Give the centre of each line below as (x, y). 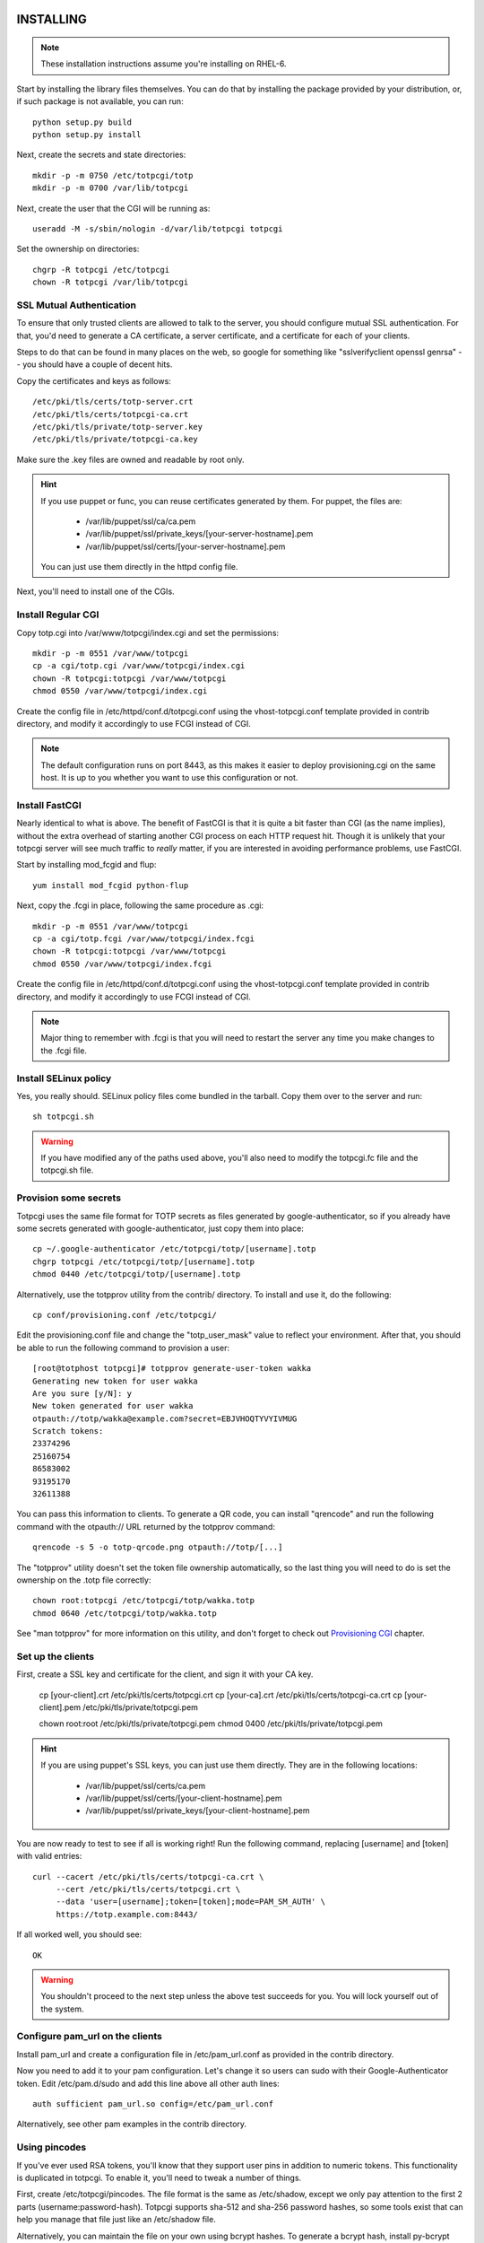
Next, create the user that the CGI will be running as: (113, 208)
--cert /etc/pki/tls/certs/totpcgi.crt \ (148, 1889)
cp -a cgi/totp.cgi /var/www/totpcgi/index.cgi (139, 666)
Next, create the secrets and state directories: (101, 155)
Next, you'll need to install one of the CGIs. (95, 591)
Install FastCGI (49, 805)
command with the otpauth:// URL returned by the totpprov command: (146, 1526)
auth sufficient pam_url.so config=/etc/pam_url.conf (153, 2104)
